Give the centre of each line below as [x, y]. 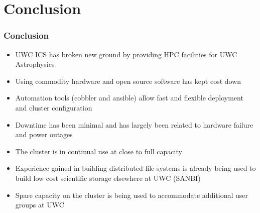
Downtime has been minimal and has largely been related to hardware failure [134, 124]
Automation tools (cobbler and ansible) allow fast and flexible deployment [129, 98]
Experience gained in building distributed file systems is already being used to [136, 168]
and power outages [44, 134]
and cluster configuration [54, 107]
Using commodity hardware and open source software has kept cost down [128, 81]
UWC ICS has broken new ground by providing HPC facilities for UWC [126, 54]
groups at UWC [40, 205]
